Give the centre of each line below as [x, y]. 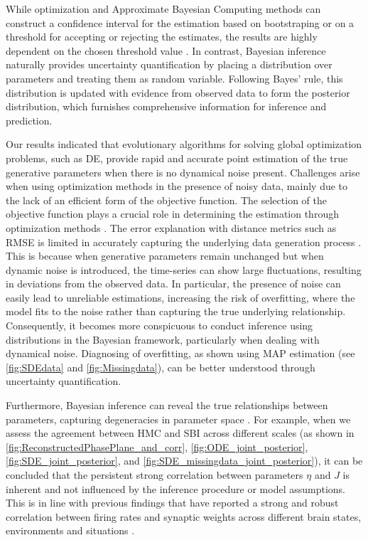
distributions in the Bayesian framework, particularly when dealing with [163, 339]
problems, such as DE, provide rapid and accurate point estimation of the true [177, 158]
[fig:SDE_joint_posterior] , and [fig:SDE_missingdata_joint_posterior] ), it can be [184, 461]
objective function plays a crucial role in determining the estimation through [172, 214]
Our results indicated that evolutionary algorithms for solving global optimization [184, 144]
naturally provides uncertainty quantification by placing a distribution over [169, 64]
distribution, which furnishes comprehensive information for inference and [166, 106]
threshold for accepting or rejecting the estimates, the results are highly [162, 37]
